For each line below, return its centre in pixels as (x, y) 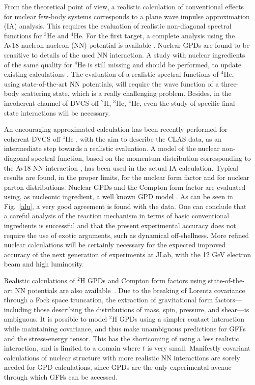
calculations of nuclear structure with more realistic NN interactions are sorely (122, 357)
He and (58, 35)
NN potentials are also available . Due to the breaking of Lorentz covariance (130, 290)
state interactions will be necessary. (57, 112)
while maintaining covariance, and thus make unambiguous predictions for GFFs (125, 328)
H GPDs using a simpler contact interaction (178, 319)
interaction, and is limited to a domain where (72, 348)
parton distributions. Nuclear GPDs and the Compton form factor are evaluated (125, 187)
